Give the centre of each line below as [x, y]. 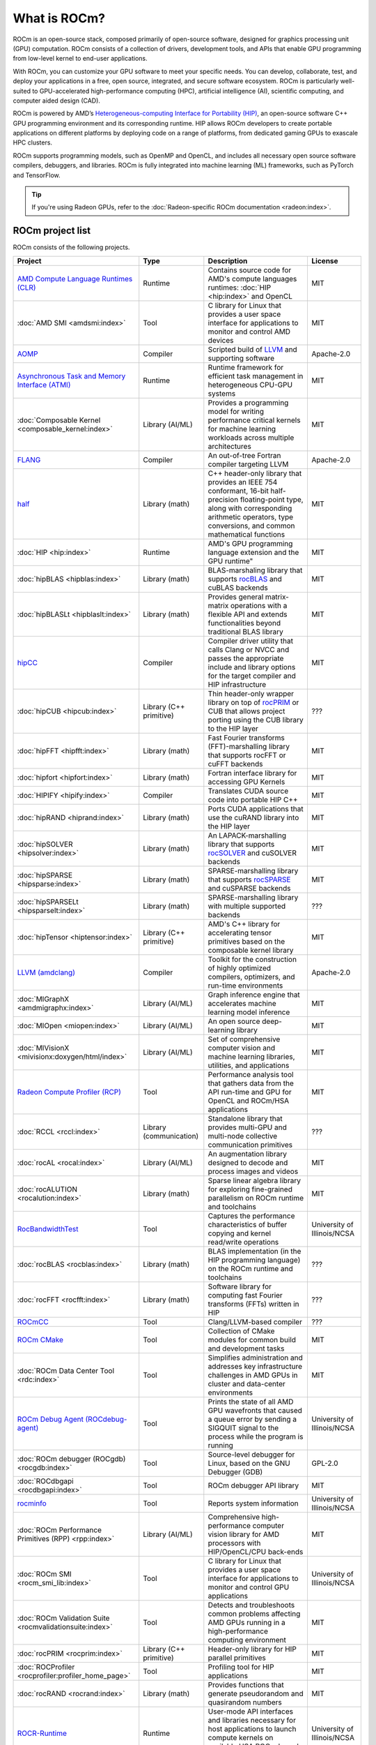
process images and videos [253, 1171]
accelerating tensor [240, 933]
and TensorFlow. [37, 175]
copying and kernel [240, 1233]
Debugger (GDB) [235, 1471]
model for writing [236, 411]
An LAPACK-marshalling [247, 836]
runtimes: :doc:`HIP [240, 288]
